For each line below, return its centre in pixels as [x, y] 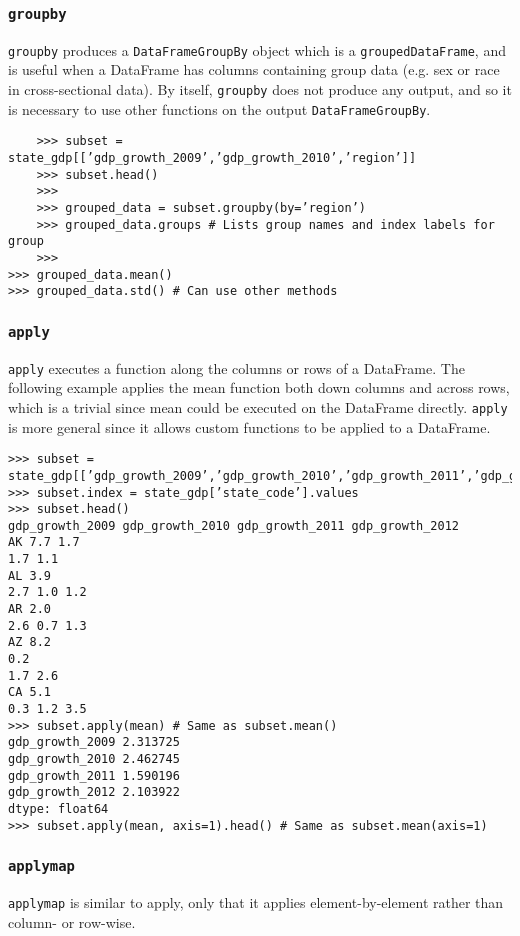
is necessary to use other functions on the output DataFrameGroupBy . [219, 108]
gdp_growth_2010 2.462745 [94, 759]
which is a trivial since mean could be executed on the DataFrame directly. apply [258, 406]
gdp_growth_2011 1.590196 [94, 775]
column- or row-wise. [72, 921]
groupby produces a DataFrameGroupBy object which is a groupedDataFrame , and [257, 49]
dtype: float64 [58, 808]
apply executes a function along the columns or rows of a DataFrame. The [236, 367]
